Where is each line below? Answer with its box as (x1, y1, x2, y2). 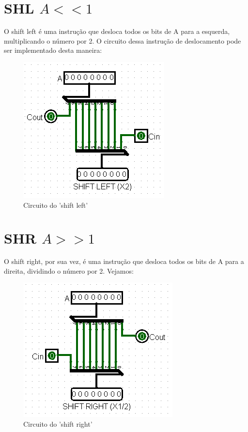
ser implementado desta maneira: (4, 45, 102, 55)
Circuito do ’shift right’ (23, 419, 93, 429)
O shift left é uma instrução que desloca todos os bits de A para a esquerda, (4, 26, 230, 36)
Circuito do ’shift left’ (23, 200, 88, 210)
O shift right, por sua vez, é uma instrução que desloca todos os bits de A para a (4, 256, 244, 266)
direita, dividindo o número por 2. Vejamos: (4, 265, 134, 276)
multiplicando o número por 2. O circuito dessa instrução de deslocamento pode (4, 35, 241, 46)
